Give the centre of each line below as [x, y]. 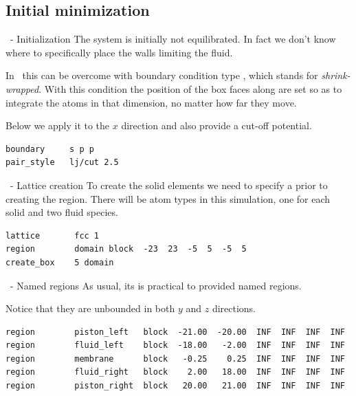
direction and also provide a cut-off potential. [216, 125]
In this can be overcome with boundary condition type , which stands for [162, 75]
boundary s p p [50, 149]
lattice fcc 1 [53, 235]
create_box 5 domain [60, 262]
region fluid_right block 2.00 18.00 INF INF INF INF [175, 372]
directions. [234, 308]
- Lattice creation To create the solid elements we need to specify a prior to [169, 185]
